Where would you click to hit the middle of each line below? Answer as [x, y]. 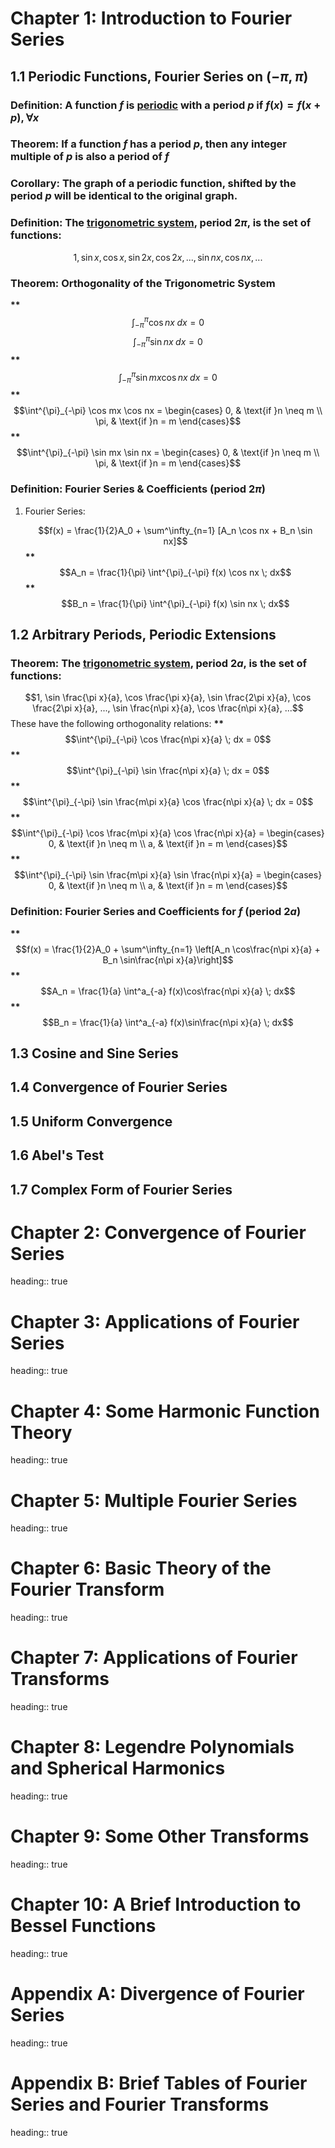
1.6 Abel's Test [57, 1155]
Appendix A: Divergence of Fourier [157, 1994]
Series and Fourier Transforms [140, 2104]
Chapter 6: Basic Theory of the [141, 1568]
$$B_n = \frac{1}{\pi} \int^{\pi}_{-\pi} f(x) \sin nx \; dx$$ [175, 603]
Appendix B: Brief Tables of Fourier [159, 2083]
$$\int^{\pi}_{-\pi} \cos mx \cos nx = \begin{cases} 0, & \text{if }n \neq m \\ [168, 411]
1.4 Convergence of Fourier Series [119, 1087]
